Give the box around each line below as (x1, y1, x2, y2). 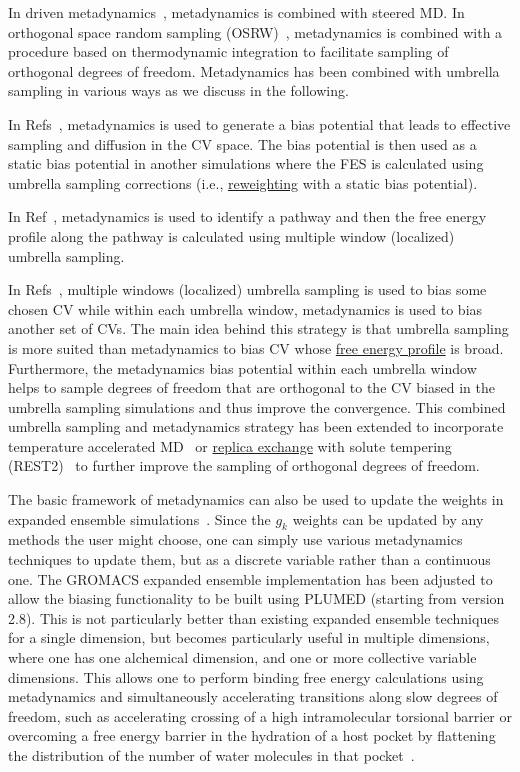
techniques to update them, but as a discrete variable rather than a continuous (8, 549, 491, 570)
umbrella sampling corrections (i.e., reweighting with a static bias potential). (8, 172, 478, 193)
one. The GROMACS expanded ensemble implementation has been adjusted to (8, 568, 493, 589)
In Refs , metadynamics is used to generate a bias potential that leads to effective (8, 113, 511, 134)
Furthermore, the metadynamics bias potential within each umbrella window (8, 357, 477, 378)
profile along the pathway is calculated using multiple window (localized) (8, 225, 455, 246)
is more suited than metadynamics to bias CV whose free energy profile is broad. (8, 337, 504, 358)
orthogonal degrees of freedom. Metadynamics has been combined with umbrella (8, 60, 500, 81)
